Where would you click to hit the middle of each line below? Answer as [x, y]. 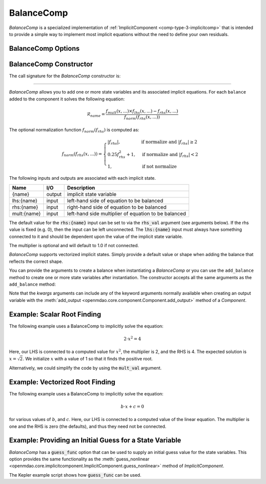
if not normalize [159, 166]
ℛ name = [96, 115]
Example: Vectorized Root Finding [62, 382]
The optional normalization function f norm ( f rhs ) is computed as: [74, 130]
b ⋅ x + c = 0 [133, 406]
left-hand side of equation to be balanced [115, 200]
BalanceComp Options [44, 48]
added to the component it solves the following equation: [67, 99]
